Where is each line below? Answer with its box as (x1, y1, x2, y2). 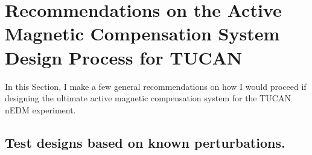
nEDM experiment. (5, 103, 76, 116)
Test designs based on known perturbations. (5, 133, 285, 151)
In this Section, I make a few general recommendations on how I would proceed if (5, 80, 307, 92)
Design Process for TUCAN (5, 45, 243, 69)
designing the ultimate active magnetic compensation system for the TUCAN (5, 92, 291, 104)
